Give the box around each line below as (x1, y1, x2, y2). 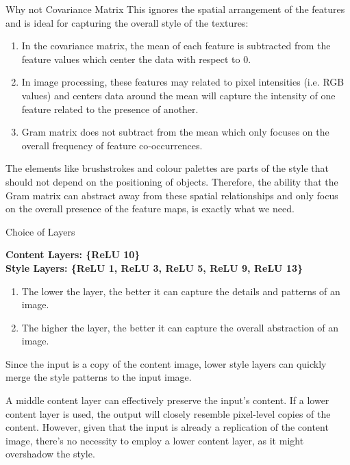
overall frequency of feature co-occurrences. (21, 138, 203, 152)
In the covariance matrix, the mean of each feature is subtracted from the (21, 38, 331, 53)
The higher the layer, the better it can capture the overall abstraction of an (21, 320, 339, 334)
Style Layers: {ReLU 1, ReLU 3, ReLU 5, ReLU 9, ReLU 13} (5, 260, 303, 275)
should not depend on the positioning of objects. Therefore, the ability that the (5, 174, 338, 188)
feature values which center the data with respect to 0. (21, 51, 251, 66)
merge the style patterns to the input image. (5, 370, 192, 384)
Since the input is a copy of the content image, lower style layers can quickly (5, 356, 327, 370)
